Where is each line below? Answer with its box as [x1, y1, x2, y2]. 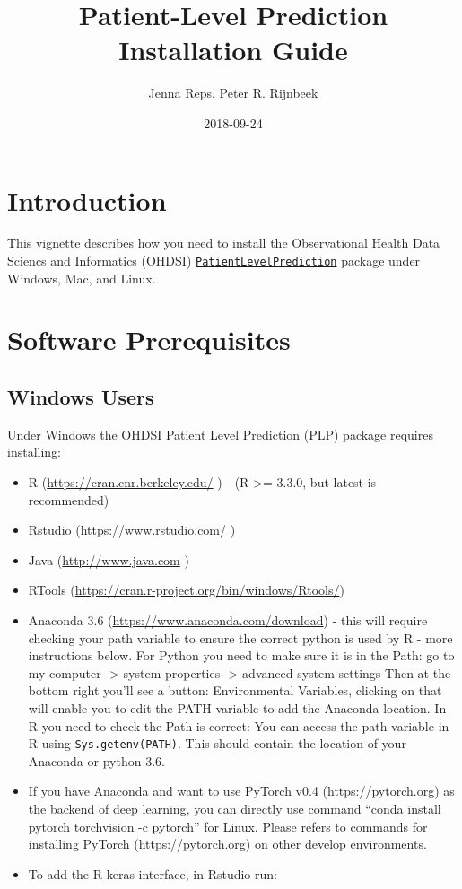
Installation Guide [118, 31, 348, 68]
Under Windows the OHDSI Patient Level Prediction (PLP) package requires [7, 424, 433, 443]
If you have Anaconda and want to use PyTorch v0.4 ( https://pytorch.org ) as [28, 781, 455, 800]
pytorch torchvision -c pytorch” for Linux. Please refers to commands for [28, 816, 428, 835]
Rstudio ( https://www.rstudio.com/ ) [28, 520, 236, 539]
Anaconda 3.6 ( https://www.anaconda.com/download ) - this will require [28, 611, 428, 630]
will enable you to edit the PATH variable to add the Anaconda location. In [28, 698, 447, 717]
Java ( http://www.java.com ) [28, 550, 189, 569]
